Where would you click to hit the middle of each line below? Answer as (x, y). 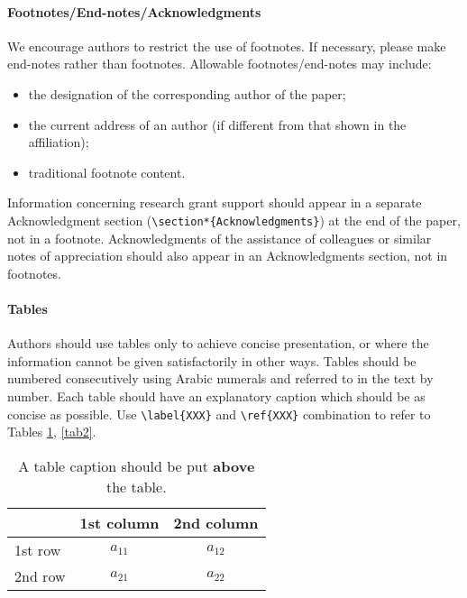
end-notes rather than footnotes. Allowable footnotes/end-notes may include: (220, 64)
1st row (38, 549)
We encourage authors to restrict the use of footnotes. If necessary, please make (227, 46)
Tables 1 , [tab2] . (52, 432)
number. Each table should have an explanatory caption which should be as (216, 396)
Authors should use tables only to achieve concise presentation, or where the (218, 343)
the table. (136, 486)
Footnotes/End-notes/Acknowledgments (134, 11)
